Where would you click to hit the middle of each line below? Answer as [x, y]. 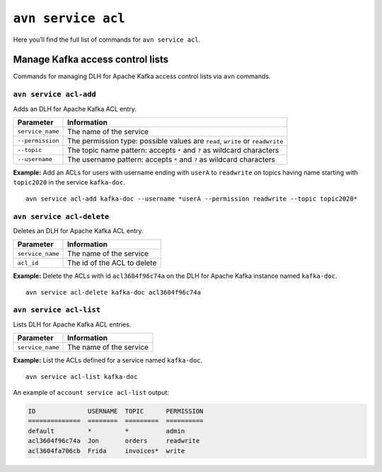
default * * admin [106, 431]
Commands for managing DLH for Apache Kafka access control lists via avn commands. [142, 76]
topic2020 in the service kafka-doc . [69, 182]
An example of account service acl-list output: [91, 393]
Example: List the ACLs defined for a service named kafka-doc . [108, 360]
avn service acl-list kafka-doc [82, 377]
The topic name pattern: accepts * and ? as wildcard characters [173, 150]
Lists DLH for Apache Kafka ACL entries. [72, 324]
